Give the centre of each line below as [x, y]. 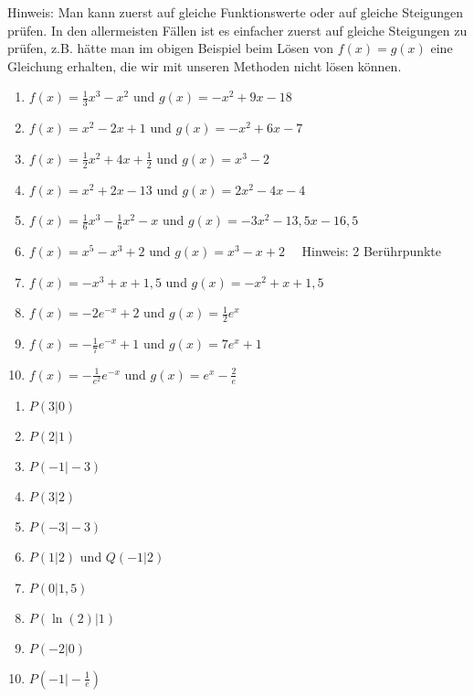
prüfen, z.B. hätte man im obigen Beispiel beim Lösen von [170, 48]
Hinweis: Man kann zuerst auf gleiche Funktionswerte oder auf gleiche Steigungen [236, 12]
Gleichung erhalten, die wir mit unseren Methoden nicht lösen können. [205, 65]
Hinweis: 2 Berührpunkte [372, 251]
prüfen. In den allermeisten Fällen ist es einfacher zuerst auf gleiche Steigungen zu [237, 30]
